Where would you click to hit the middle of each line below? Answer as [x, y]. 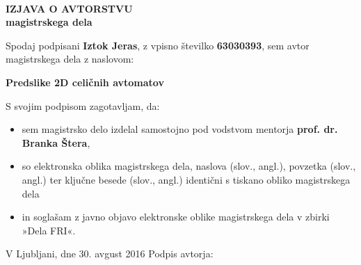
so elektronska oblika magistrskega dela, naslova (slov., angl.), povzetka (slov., [189, 166]
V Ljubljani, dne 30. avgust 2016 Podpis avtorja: [110, 254]
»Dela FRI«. [49, 230]
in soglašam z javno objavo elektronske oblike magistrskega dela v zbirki [176, 217]
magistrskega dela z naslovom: [70, 59]
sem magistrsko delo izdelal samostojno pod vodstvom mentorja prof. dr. [180, 129]
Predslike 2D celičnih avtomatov [85, 82]
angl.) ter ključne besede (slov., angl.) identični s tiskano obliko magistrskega [186, 179]
